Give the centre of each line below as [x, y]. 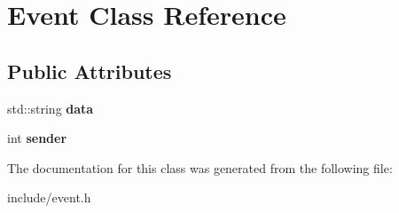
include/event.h [49, 197]
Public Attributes [90, 71]
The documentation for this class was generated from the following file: [200, 167]
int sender [37, 138]
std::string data [51, 108]
